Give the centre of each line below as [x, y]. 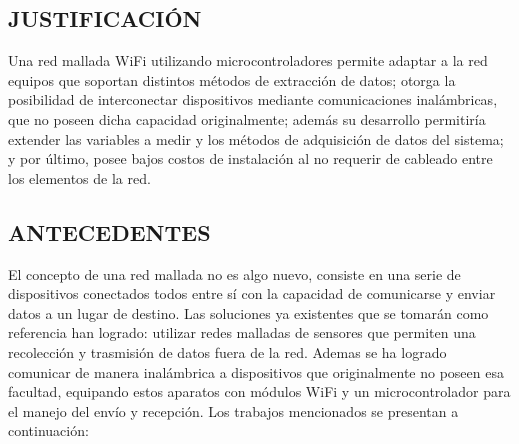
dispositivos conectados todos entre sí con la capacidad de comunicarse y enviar [252, 293]
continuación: [48, 430]
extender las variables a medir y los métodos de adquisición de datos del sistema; [256, 138]
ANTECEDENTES [109, 231]
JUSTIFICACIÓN [105, 18]
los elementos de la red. [79, 177]
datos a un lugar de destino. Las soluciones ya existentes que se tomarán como [248, 312]
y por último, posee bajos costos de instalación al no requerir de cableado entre [250, 158]
